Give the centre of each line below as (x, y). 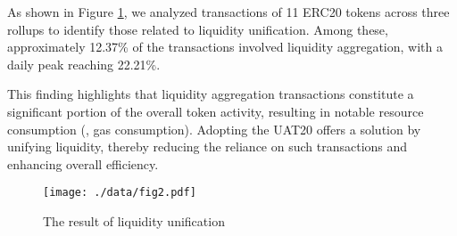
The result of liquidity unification (134, 221)
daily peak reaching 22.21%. (84, 64)
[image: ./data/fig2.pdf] (120, 193)
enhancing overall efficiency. (83, 163)
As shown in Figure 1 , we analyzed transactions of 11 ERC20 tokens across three (228, 12)
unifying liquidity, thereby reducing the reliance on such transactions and (208, 146)
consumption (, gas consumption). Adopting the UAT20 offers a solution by (214, 129)
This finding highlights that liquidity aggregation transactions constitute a (211, 94)
